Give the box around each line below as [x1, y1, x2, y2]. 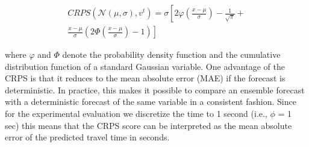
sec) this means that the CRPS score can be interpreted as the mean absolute [5, 119, 292, 131]
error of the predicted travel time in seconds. [5, 131, 170, 143]
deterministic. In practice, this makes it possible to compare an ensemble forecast [5, 83, 305, 96]
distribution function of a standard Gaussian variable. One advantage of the [5, 60, 285, 72]
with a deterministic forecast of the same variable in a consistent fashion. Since [5, 95, 296, 108]
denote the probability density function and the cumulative [62, 48, 281, 61]
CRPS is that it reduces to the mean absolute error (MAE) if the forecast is [5, 72, 286, 84]
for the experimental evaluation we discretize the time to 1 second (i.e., [5, 107, 267, 120]
